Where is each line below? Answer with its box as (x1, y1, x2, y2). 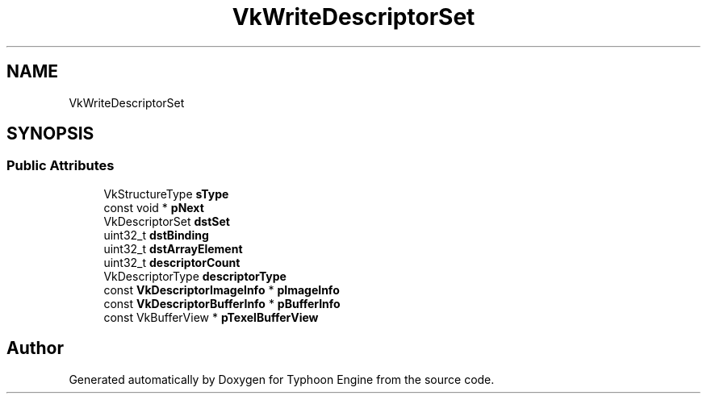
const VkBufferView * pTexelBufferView (103, 310, 319, 324)
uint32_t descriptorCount (103, 255, 241, 269)
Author (6, 338, 64, 359)
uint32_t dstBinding (103, 227, 209, 242)
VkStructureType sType (103, 186, 229, 201)
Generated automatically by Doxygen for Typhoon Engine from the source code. (69, 372, 495, 386)
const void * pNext (103, 200, 204, 215)
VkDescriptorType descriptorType (103, 269, 287, 283)
